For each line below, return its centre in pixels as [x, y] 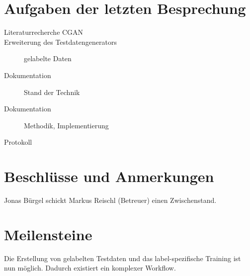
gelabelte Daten [48, 58]
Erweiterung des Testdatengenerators [60, 42]
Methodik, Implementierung [66, 125]
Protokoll [18, 142]
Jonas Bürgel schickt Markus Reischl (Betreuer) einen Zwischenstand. [110, 200]
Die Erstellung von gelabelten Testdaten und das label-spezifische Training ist [123, 258]
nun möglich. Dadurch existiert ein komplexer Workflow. [90, 268]
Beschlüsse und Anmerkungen [109, 176]
